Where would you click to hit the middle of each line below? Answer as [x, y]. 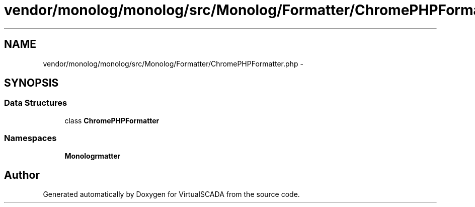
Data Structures [36, 103]
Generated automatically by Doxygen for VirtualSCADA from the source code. [171, 194]
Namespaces [30, 138]
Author [22, 175]
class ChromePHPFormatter [112, 120]
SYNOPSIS [31, 83]
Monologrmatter [93, 156]
